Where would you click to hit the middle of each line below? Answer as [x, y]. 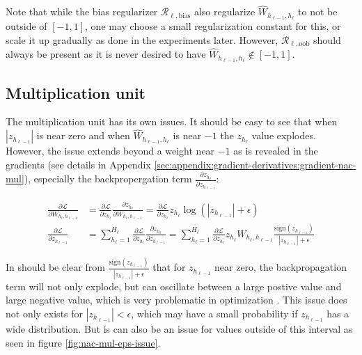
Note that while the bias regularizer [82, 11]
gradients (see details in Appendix [78, 164]
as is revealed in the [276, 151]
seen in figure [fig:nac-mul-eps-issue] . [83, 342]
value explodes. [284, 135]
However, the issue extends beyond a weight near [110, 151]
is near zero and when [83, 135]
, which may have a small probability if [214, 313]
